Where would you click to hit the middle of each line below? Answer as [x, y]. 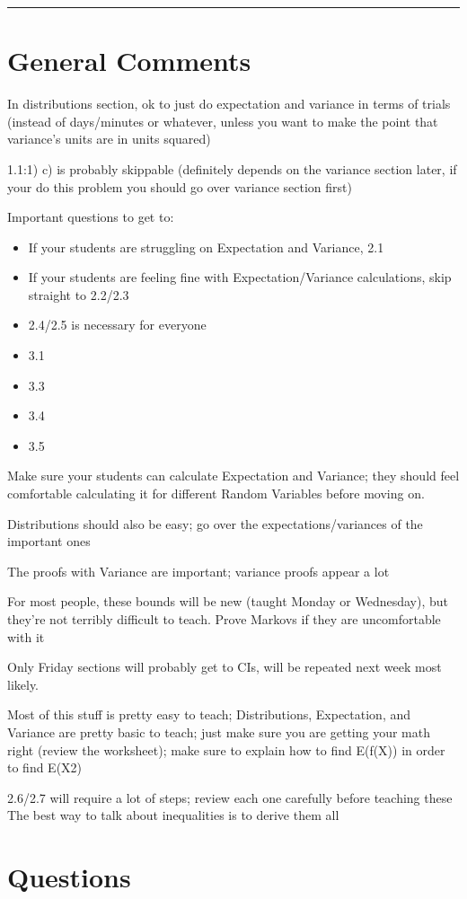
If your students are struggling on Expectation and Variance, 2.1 [206, 247]
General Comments [129, 61]
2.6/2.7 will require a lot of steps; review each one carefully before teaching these [230, 797]
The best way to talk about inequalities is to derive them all [173, 815]
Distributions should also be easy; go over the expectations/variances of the [215, 523]
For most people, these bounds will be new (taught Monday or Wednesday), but [228, 601]
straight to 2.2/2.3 [79, 294]
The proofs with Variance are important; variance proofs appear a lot [198, 571]
